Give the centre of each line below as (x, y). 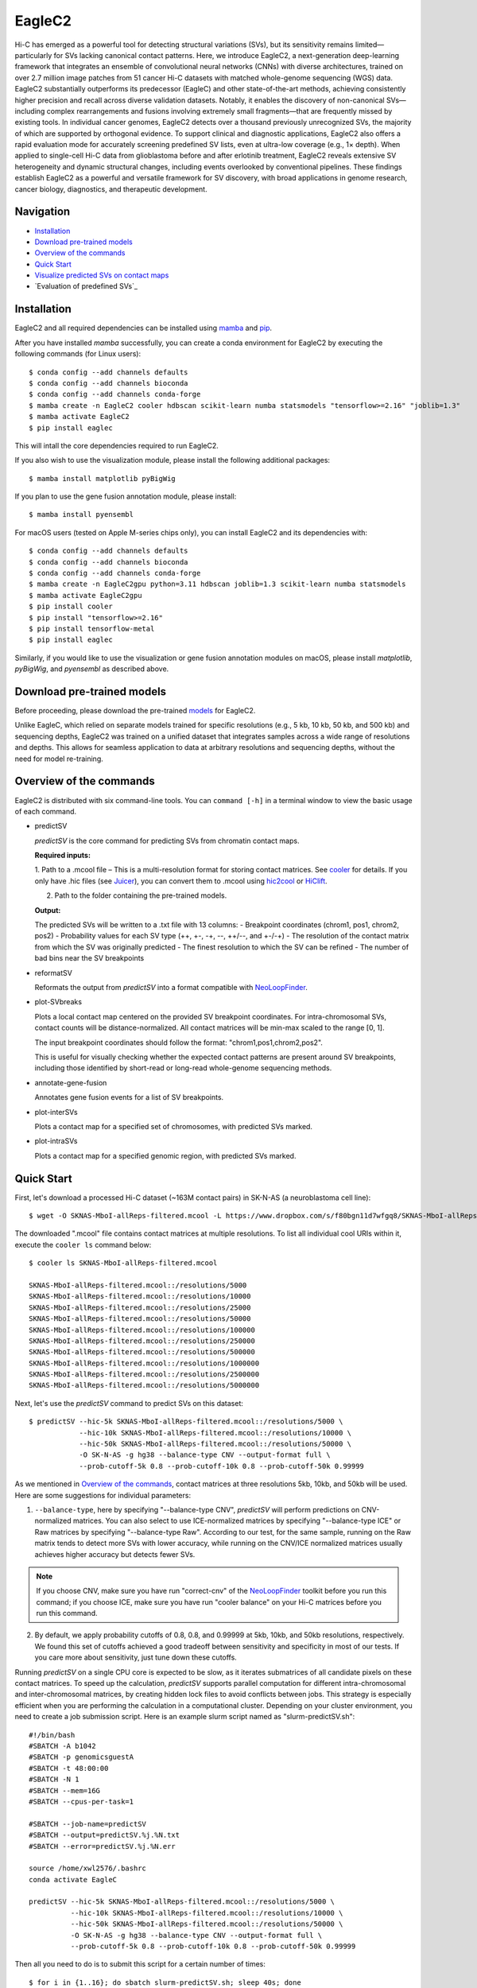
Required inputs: (63, 856)
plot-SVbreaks (58, 1002)
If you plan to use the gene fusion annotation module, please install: (126, 496)
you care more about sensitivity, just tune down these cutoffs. (136, 1657)
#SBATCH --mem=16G (65, 1790)
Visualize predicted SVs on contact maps (102, 275)
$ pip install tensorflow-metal (92, 629)
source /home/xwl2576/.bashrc (88, 1868)
